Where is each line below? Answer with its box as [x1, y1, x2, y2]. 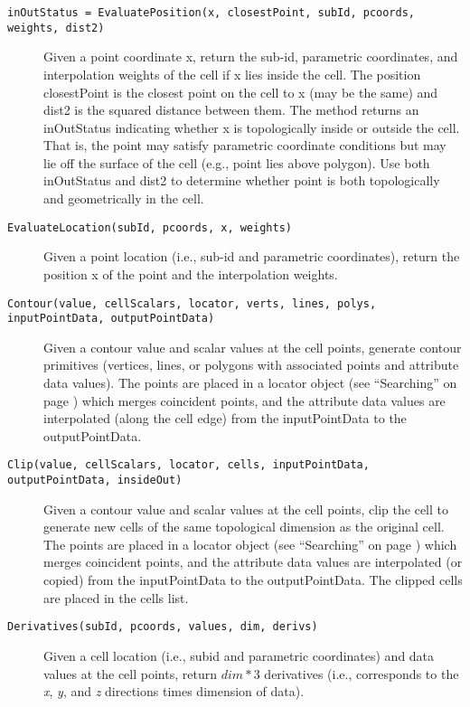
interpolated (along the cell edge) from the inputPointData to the [43, 409, 407, 428]
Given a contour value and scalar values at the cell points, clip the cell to [43, 499, 448, 518]
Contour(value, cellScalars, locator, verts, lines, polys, [7, 297, 377, 310]
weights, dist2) [7, 21, 105, 34]
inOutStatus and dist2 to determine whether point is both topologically [43, 171, 440, 190]
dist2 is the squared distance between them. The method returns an [43, 100, 419, 119]
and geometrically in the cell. [43, 189, 204, 208]
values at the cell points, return [43, 664, 217, 683]
